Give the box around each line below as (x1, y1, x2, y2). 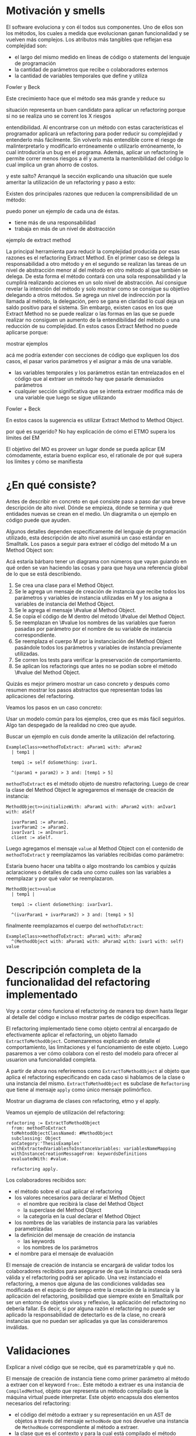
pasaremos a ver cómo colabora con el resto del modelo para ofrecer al (6, 1049, 179, 1057)
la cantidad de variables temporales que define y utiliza (14, 72, 148, 79)
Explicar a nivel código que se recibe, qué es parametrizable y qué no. (6, 1363, 176, 1370)
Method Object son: (6, 546, 54, 553)
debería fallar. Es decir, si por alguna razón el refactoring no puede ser (6, 1305, 176, 1312)
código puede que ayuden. (6, 517, 71, 524)
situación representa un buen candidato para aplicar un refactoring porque (6, 106, 185, 113)
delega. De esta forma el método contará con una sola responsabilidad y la (6, 272, 187, 279)
